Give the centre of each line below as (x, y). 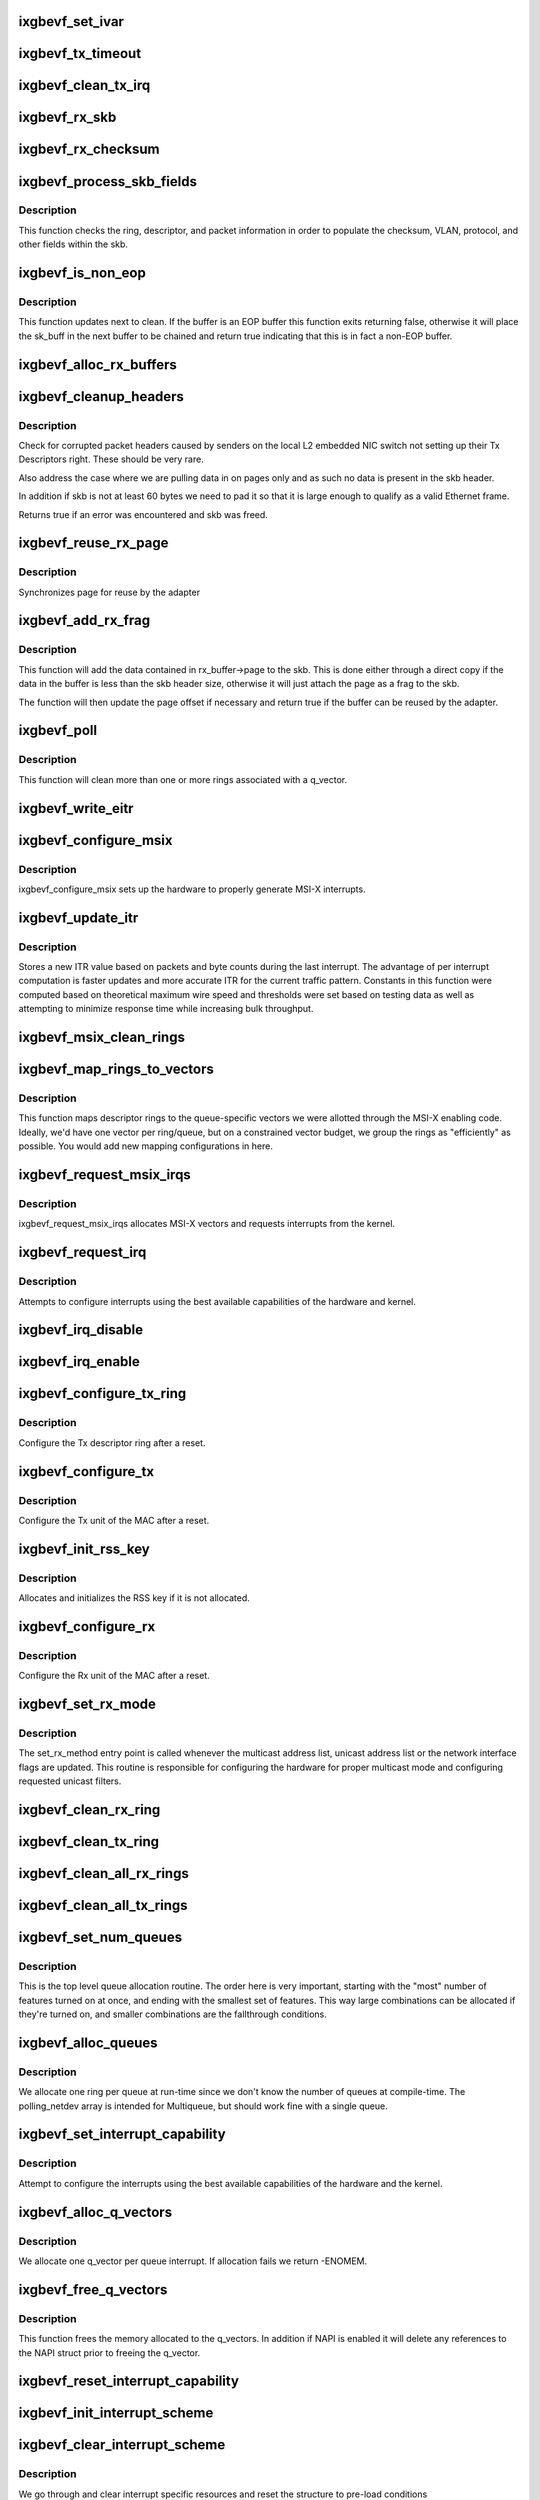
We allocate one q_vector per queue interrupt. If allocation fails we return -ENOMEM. (193, 2261)
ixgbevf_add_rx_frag (84, 620)
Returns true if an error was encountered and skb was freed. (143, 514)
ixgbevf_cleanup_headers (101, 396)
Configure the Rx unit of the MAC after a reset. (114, 1676)
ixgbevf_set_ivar (71, 21)
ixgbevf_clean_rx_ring (89, 1809)
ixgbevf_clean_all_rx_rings (103, 1873)
